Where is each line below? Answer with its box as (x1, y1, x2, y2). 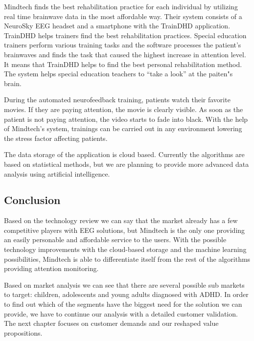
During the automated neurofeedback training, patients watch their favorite (4, 94, 231, 105)
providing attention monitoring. (4, 263, 99, 273)
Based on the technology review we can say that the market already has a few (4, 215, 238, 226)
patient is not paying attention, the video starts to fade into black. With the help (4, 114, 248, 124)
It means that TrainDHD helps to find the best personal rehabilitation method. (4, 59, 242, 69)
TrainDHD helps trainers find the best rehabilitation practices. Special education (4, 30, 247, 40)
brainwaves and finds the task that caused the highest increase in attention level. (4, 49, 246, 59)
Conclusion (4, 192, 61, 207)
